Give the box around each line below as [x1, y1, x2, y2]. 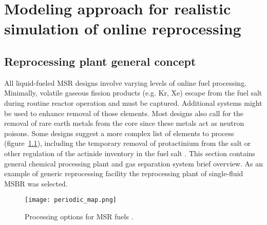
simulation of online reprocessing [4, 18, 241, 39]
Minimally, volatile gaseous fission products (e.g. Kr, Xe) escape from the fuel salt [4, 87, 262, 98]
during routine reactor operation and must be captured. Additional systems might [4, 97, 262, 108]
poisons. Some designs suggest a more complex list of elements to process [4, 127, 234, 138]
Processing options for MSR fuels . [25, 211, 133, 221]
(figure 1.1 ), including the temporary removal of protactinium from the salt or [4, 138, 251, 148]
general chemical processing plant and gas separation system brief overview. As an [4, 158, 263, 168]
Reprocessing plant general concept [4, 53, 196, 69]
